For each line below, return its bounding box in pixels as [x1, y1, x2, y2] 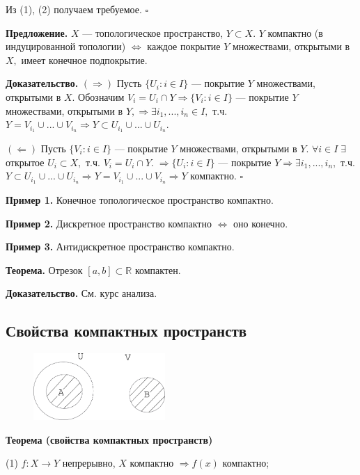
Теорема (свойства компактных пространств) [6, 432, 213, 446]
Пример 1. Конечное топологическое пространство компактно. [6, 193, 274, 207]
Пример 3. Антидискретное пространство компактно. [6, 239, 235, 254]
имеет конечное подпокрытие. [21, 52, 148, 67]
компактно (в [267, 25, 323, 40]
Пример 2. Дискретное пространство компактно [6, 216, 212, 230]
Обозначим [78, 89, 125, 104]
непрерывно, [62, 456, 116, 470]
